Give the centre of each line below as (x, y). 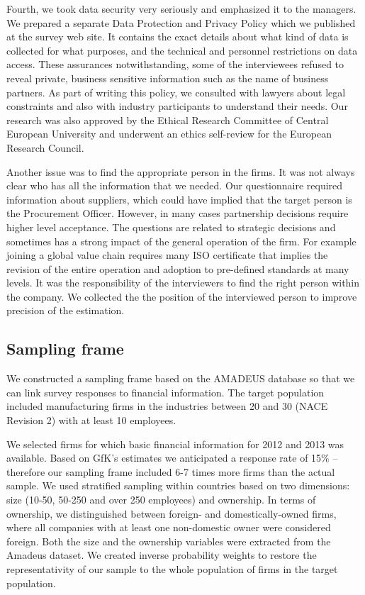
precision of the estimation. (66, 310)
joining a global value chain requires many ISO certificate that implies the (167, 255)
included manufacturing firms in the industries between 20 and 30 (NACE (167, 406)
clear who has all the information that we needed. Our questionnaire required (175, 185)
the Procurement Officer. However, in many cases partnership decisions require (178, 213)
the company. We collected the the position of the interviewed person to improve (182, 296)
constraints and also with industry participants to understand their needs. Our (177, 106)
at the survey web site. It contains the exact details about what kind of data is (178, 37)
